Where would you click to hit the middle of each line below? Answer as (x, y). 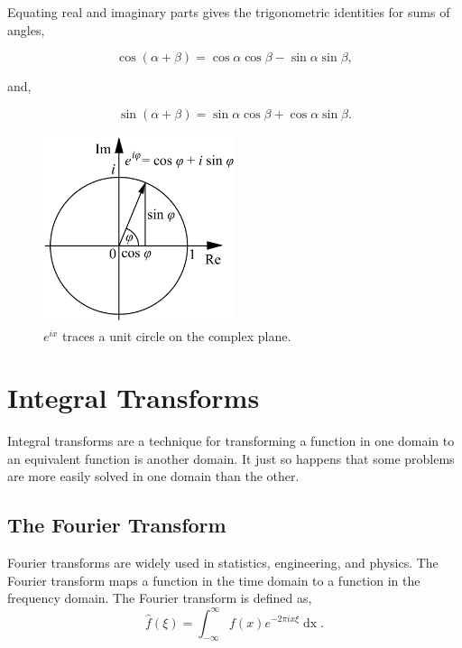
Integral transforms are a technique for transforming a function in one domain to (231, 441)
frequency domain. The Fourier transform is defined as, (160, 598)
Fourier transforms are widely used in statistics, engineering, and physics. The (223, 563)
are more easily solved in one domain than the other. (153, 476)
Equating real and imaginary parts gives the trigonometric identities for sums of (229, 12)
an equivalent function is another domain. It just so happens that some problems (231, 458)
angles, (26, 29)
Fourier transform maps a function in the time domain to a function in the (214, 580)
